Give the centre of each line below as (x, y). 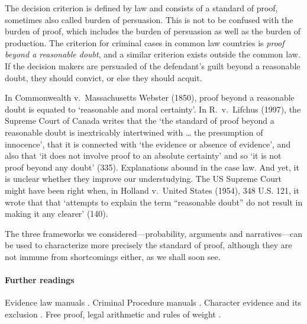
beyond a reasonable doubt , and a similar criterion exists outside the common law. (153, 54)
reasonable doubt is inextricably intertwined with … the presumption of (134, 132)
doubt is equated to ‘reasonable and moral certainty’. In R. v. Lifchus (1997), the (153, 109)
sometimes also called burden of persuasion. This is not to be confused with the (149, 19)
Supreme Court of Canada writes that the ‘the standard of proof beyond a (140, 121)
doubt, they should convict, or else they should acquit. (104, 77)
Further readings (40, 280)
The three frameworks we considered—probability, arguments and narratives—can (154, 233)
